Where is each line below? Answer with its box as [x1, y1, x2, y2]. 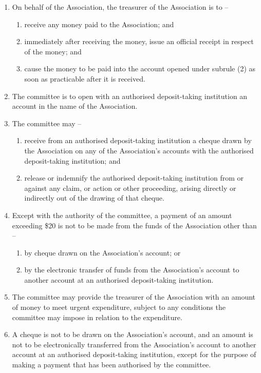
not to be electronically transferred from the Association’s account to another [12, 339, 256, 349]
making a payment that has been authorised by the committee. [12, 359, 211, 370]
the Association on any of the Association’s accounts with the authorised [24, 145, 254, 155]
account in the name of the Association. [12, 101, 138, 111]
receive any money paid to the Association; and [24, 18, 174, 29]
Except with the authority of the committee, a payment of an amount [12, 209, 232, 220]
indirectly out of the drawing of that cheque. [24, 192, 164, 203]
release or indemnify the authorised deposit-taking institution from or [24, 172, 244, 183]
